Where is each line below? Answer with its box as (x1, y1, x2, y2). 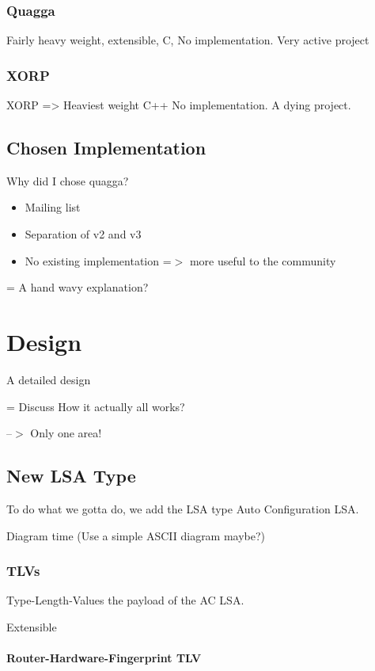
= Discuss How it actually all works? (6, 398, 185, 414)
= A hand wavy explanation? (6, 279, 149, 295)
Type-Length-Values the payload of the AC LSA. (6, 592, 244, 608)
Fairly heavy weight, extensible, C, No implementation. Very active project (6, 32, 369, 48)
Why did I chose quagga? (6, 172, 129, 189)
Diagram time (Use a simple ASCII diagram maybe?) (6, 527, 266, 543)
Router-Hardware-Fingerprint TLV (6, 650, 202, 666)
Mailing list (25, 199, 81, 215)
